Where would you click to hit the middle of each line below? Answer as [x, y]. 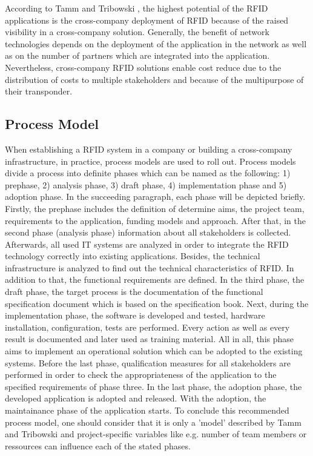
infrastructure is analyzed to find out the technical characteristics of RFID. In [150, 267]
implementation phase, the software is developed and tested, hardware [135, 315]
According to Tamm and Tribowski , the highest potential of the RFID [137, 8]
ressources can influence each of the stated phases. [98, 445]
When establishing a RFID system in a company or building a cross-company [149, 149]
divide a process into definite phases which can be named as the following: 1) [148, 173]
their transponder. [39, 91]
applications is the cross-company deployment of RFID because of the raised [147, 20]
